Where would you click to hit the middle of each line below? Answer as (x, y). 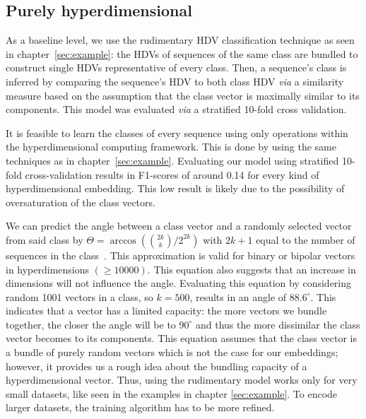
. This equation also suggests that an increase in (252, 269)
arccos (123, 241)
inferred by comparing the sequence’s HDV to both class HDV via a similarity (175, 81)
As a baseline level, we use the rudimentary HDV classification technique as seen (180, 40)
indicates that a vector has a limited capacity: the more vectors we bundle (166, 311)
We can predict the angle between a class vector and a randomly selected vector (179, 226)
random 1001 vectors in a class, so (79, 296)
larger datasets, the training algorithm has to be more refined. (140, 407)
